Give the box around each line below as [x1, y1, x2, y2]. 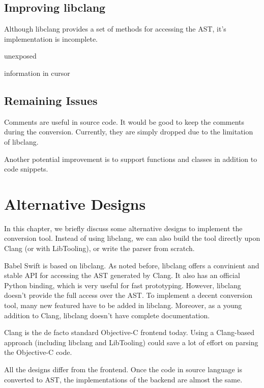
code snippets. [4, 163, 48, 174]
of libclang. [4, 136, 39, 147]
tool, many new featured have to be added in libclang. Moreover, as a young [4, 300, 242, 311]
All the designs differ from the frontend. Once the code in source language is [4, 364, 242, 374]
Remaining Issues [4, 92, 98, 108]
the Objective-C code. [4, 347, 72, 357]
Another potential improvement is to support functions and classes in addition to [4, 153, 257, 164]
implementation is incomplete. [4, 33, 98, 44]
